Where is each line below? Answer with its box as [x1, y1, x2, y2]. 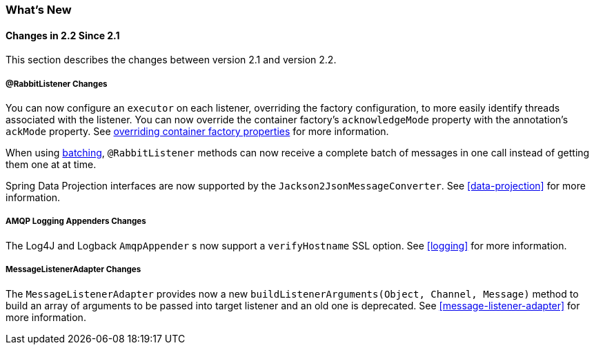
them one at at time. [6, 158, 97, 170]
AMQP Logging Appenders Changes [6, 216, 146, 227]
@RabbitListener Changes [6, 79, 108, 89]
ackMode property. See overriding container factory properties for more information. [6, 125, 389, 137]
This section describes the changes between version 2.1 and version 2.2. [6, 54, 337, 66]
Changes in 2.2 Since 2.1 [6, 29, 120, 41]
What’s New [6, 3, 72, 17]
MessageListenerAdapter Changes [6, 265, 141, 275]
